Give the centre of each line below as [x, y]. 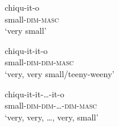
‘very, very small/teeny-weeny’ [60, 73]
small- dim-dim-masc [39, 62]
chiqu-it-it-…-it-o [35, 93]
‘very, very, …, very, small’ [52, 117]
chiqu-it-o [22, 7]
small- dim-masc [32, 19]
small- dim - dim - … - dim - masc [51, 105]
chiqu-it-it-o [26, 50]
